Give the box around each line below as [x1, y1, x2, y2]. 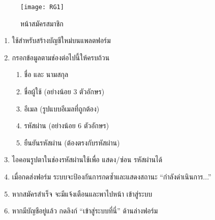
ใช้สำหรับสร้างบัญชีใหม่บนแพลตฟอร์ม [12, 35, 111, 46]
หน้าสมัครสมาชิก [20, 18, 64, 28]
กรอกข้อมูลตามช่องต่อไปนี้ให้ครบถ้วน [12, 52, 110, 62]
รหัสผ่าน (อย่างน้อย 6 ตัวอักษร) [24, 120, 109, 131]
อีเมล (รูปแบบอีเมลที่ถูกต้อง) [24, 103, 100, 114]
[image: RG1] [20, 4, 64, 11]
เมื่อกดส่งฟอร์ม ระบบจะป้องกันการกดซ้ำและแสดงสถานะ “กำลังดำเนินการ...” [12, 171, 211, 181]
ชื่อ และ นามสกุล [24, 69, 69, 80]
